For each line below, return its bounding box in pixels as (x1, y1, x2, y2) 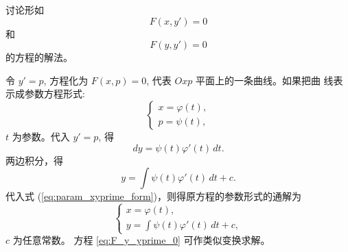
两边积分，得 (5, 153, 63, 167)
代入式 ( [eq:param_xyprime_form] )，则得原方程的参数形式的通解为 (5, 189, 302, 203)
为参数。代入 (12, 129, 70, 143)
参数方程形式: (24, 86, 85, 101)
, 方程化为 (43, 73, 89, 87)
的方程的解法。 (5, 50, 73, 64)
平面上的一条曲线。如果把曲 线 (195, 73, 334, 87)
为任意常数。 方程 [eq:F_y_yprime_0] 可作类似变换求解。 (12, 233, 270, 247)
